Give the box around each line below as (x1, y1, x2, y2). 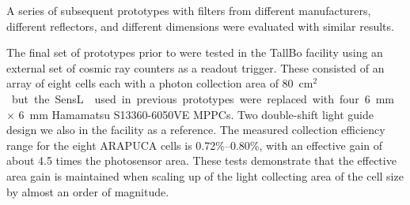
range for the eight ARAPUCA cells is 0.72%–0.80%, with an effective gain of (6, 136, 383, 153)
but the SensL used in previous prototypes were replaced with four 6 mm (11, 90, 394, 106)
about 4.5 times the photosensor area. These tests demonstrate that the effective (6, 152, 397, 169)
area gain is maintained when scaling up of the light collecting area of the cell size (6, 167, 404, 184)
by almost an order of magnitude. (6, 183, 169, 199)
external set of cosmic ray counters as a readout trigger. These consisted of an (6, 59, 385, 76)
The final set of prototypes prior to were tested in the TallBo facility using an (6, 44, 383, 61)
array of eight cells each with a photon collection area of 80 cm (6, 75, 313, 91)
